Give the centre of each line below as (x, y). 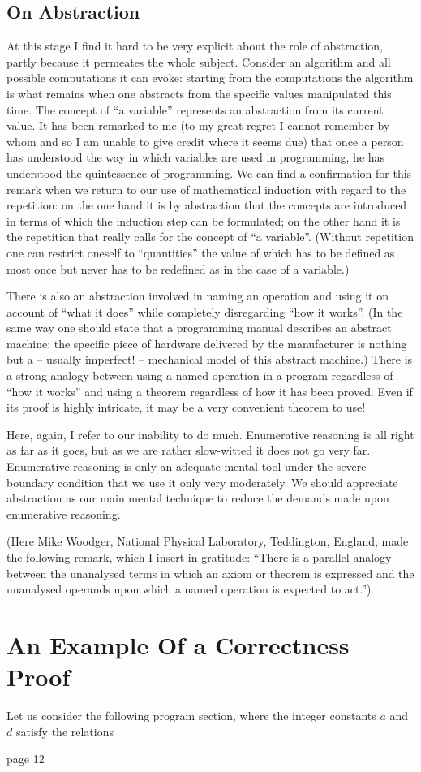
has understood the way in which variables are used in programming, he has (196, 157)
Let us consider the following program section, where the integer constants (191, 716)
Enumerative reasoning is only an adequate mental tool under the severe (187, 466)
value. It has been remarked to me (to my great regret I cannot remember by (198, 125)
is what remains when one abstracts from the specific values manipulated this (199, 93)
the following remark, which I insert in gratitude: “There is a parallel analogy (199, 557)
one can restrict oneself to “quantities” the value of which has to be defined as (201, 252)
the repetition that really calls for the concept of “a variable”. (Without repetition (210, 237)
